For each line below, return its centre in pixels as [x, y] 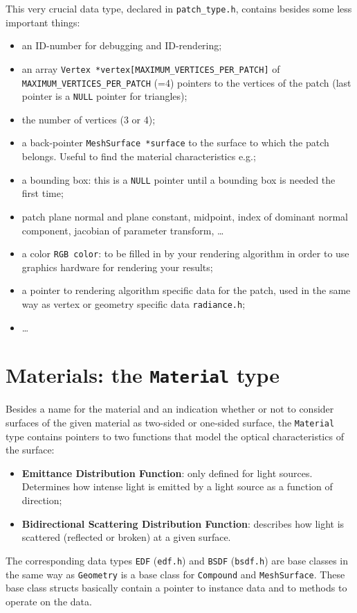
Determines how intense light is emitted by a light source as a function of [177, 486]
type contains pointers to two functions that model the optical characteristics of [175, 436]
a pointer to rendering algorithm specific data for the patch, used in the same [186, 290]
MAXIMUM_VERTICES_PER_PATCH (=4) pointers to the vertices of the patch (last [186, 82]
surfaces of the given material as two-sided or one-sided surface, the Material [170, 423]
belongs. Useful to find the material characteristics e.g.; [139, 156]
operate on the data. [49, 601]
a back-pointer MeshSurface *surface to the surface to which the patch [175, 143]
